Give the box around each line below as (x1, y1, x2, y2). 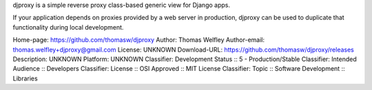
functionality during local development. (12, 23, 124, 31)
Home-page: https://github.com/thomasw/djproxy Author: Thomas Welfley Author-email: (12, 36, 265, 44)
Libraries (12, 74, 38, 82)
